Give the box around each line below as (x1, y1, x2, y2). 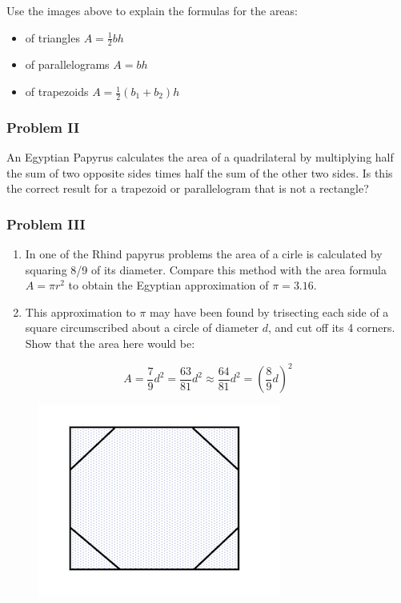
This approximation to (25, 303, 136, 320)
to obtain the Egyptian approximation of (68, 277, 269, 294)
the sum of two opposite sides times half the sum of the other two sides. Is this (6, 164, 393, 181)
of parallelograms (25, 56, 110, 73)
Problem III (6, 214, 86, 234)
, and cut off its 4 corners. (267, 319, 395, 336)
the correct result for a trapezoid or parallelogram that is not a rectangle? (6, 180, 369, 197)
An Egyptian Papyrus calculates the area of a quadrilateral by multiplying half (6, 149, 394, 166)
